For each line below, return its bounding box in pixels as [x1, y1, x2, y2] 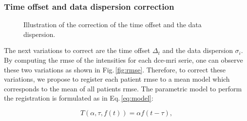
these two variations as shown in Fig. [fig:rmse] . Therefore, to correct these [4, 64, 226, 74]
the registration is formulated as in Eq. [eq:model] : [4, 93, 153, 103]
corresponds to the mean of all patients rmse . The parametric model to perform [4, 83, 242, 93]
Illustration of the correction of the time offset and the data [23, 19, 202, 30]
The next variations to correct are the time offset [4, 45, 151, 55]
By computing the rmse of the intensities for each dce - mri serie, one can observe [4, 55, 243, 65]
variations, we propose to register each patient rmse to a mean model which [4, 74, 230, 84]
